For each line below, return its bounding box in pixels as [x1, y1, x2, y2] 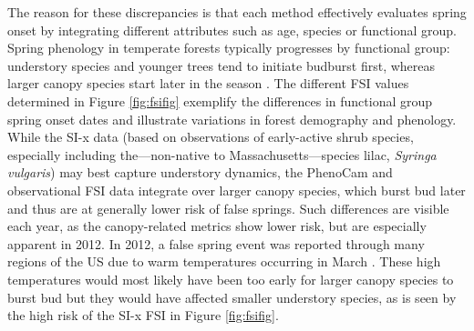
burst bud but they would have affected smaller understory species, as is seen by [7, 287, 457, 306]
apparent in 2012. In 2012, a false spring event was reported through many [7, 234, 425, 253]
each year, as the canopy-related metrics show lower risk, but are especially [7, 216, 427, 236]
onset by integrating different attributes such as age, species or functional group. [7, 20, 457, 39]
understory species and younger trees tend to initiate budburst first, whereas [7, 55, 436, 75]
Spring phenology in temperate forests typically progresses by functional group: [7, 38, 450, 57]
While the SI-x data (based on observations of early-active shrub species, [7, 127, 414, 146]
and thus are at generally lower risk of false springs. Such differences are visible [7, 198, 449, 217]
